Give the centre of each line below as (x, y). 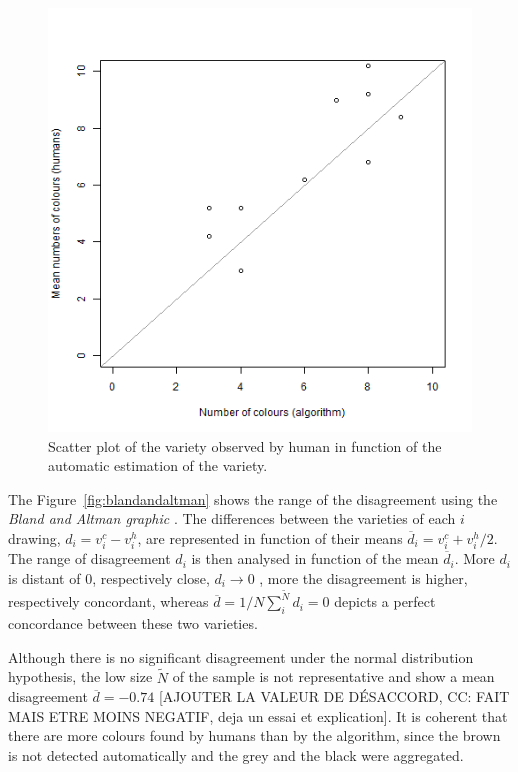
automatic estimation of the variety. (158, 465)
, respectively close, (151, 577)
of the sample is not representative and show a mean (333, 676)
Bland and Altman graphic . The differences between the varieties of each (232, 518)
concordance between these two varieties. (133, 623)
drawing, (34, 537)
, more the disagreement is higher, (363, 577)
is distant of (44, 577)
